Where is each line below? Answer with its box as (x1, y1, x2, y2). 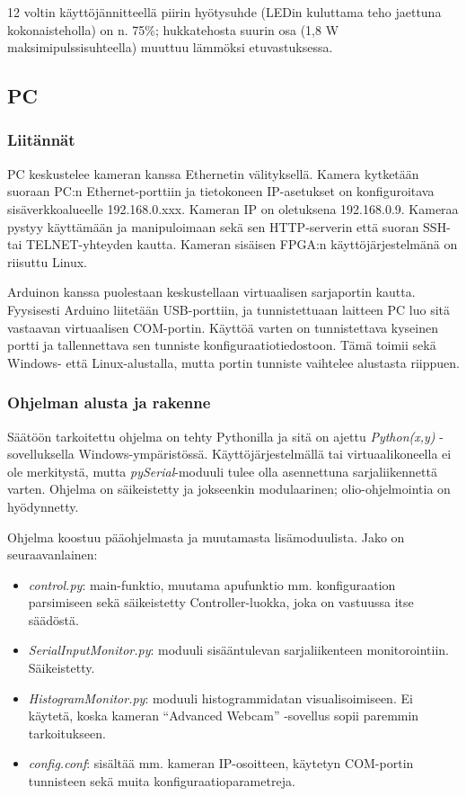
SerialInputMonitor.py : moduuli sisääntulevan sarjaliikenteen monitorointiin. (28, 640, 449, 659)
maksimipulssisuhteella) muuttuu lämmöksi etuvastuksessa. (7, 38, 333, 57)
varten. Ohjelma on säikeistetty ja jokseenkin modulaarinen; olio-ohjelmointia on (7, 479, 451, 498)
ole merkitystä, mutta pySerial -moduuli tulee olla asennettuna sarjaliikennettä (7, 461, 437, 480)
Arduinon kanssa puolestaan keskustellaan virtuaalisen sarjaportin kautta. (7, 282, 416, 301)
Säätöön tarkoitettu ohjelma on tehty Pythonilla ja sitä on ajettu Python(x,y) (7, 426, 435, 445)
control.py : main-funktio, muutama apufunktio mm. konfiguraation (28, 575, 396, 594)
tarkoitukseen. (28, 723, 106, 742)
